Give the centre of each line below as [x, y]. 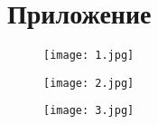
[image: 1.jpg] [89, 56]
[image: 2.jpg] [89, 83]
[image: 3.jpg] [89, 111]
